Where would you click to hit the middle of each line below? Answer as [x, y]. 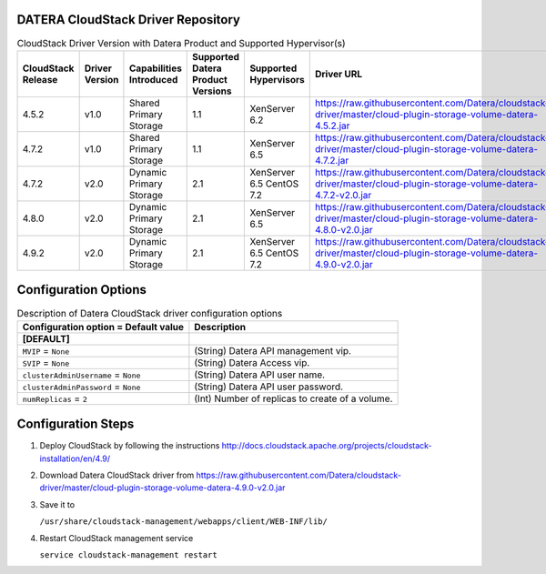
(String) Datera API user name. [260, 375]
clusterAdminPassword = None [81, 387]
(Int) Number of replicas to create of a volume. [293, 398]
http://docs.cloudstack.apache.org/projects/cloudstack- [327, 446]
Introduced [153, 79]
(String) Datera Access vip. [252, 362]
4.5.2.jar [332, 126]
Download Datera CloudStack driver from [117, 475]
